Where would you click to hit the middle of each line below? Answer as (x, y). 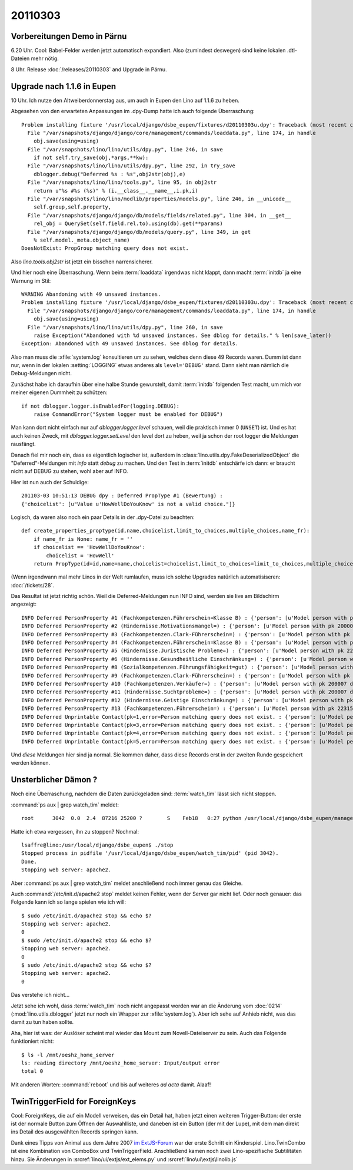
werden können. (31, 763)
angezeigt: (24, 604)
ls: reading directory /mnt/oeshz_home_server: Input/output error (121, 1063)
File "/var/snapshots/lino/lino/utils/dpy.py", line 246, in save (125, 149)
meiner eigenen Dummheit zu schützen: (59, 392)
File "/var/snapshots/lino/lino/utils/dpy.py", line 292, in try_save (131, 166)
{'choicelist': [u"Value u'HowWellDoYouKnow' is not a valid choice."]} (128, 504)
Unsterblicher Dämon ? (54, 780)
